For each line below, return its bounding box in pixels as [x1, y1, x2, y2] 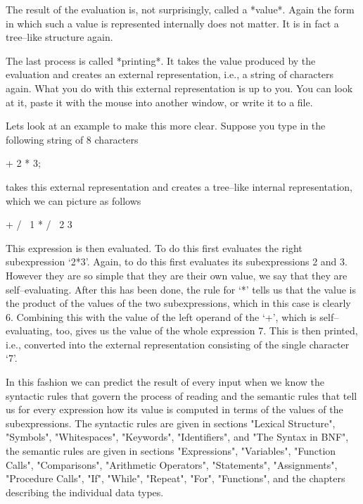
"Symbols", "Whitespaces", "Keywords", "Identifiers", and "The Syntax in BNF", [6, 429, 349, 444]
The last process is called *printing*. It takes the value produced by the [6, 53, 316, 68]
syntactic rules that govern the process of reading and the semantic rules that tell [6, 388, 357, 403]
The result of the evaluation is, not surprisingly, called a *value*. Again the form [6, 2, 355, 16]
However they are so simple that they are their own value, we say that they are [6, 267, 348, 282]
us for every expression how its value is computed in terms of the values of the [6, 402, 343, 417]
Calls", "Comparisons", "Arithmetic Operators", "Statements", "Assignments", [6, 457, 338, 472]
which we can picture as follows [6, 193, 141, 208]
